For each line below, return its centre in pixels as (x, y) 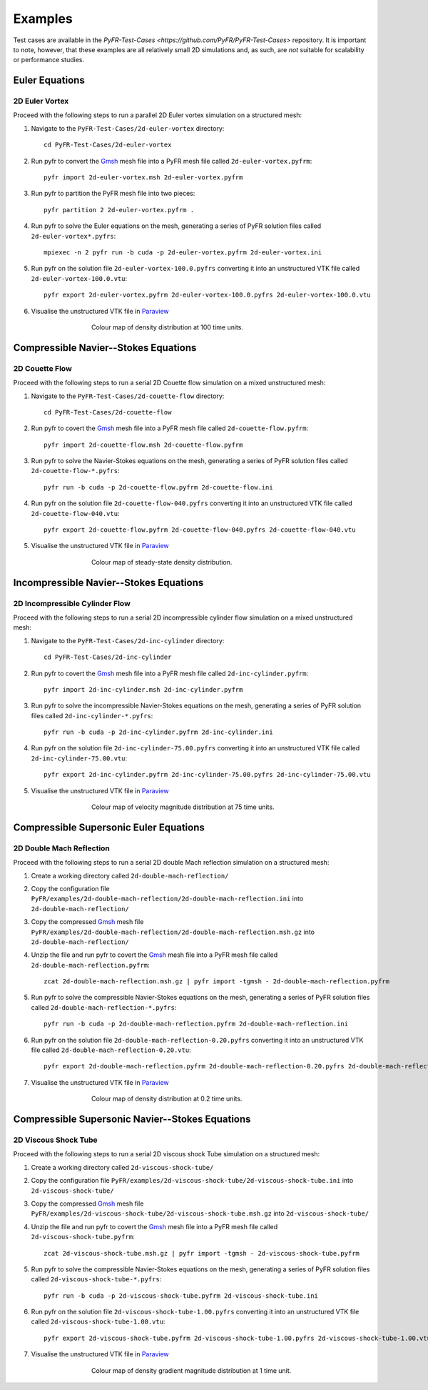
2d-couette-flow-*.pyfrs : (75, 471)
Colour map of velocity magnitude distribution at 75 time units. (183, 807)
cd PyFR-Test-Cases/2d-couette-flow (108, 412)
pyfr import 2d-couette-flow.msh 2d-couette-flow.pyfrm (143, 445)
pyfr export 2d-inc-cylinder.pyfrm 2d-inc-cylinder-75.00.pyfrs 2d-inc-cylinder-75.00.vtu (207, 775)
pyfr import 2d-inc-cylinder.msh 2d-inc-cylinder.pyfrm (143, 689)
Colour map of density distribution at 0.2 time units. (167, 1099)
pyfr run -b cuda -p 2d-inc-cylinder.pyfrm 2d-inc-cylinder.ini (159, 732)
